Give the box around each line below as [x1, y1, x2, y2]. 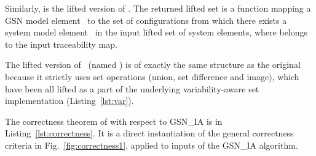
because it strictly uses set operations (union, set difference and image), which [5, 70, 299, 83]
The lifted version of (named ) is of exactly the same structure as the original [5, 58, 301, 71]
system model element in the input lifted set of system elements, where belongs [5, 26, 308, 39]
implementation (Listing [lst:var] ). [5, 94, 134, 107]
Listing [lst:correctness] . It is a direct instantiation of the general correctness [5, 127, 294, 139]
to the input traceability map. [5, 37, 117, 50]
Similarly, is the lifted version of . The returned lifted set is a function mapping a [5, 2, 311, 14]
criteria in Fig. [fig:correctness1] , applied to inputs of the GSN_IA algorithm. [5, 138, 298, 151]
